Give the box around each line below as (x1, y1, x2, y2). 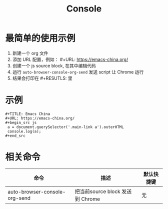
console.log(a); (7, 128, 41, 134)
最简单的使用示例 (5, 33, 76, 44)
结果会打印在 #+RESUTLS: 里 (12, 75, 72, 81)
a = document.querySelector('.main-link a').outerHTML (7, 124, 124, 129)
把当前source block (74, 188, 121, 195)
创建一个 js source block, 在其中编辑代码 (12, 62, 96, 68)
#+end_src (5, 133, 26, 138)
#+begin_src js (5, 120, 37, 125)
